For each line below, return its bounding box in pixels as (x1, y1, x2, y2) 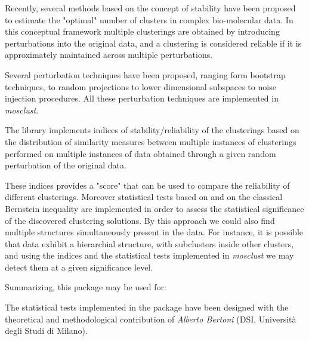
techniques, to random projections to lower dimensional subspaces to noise (5, 80, 276, 93)
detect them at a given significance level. (5, 260, 153, 273)
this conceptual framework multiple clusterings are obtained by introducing (5, 25, 280, 38)
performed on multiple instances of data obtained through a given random (5, 147, 276, 159)
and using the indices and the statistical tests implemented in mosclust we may (5, 249, 294, 262)
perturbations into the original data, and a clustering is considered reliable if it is (5, 36, 302, 49)
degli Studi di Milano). (5, 324, 88, 337)
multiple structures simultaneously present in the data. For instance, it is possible (5, 226, 303, 238)
